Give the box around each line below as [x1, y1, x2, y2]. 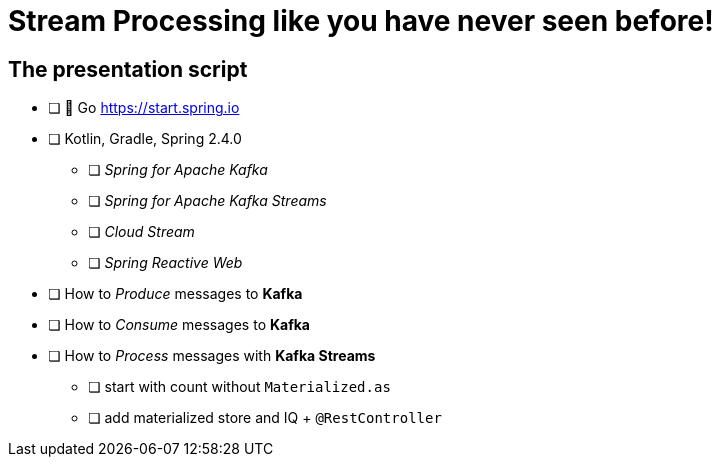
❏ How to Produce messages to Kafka [48, 285, 303, 303]
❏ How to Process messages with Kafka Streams [48, 347, 376, 365]
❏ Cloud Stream [88, 223, 195, 241]
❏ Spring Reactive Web [88, 254, 243, 272]
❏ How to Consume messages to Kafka [48, 316, 310, 334]
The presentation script [8, 56, 248, 82]
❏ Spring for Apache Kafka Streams [88, 192, 327, 210]
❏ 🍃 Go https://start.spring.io [48, 99, 240, 117]
